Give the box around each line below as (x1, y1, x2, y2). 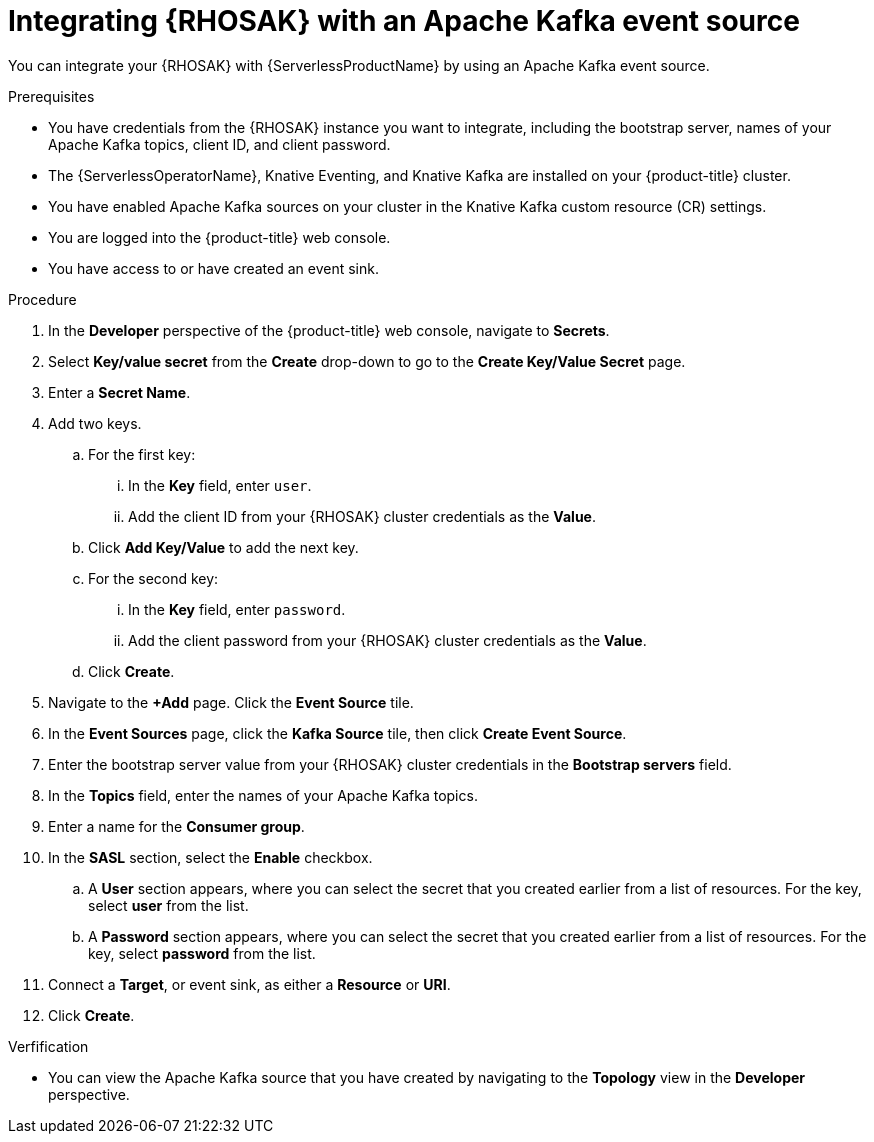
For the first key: (88, 445, 196, 463)
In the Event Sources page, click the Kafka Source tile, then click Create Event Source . (48, 724, 627, 742)
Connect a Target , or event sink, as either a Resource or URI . (48, 975, 451, 993)
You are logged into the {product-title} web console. (48, 228, 391, 246)
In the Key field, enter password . (128, 600, 346, 618)
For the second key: (88, 569, 219, 587)
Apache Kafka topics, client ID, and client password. (48, 135, 391, 153)
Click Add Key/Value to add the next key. (88, 538, 359, 556)
